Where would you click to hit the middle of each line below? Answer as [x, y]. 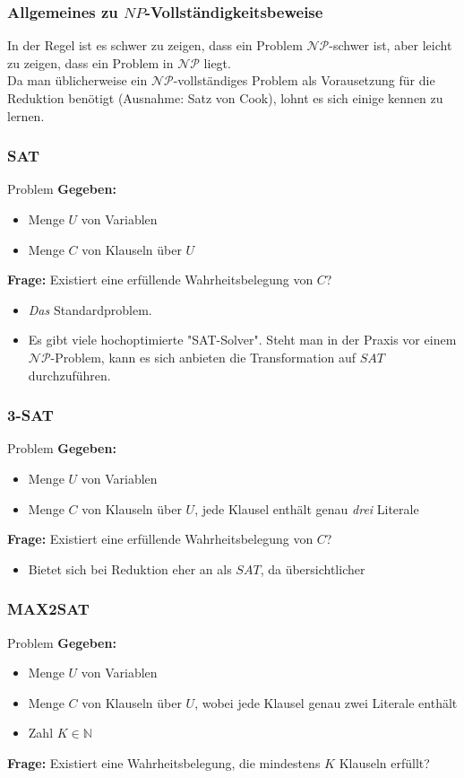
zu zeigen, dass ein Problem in [90, 62]
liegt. [217, 62]
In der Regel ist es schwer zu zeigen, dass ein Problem [155, 45]
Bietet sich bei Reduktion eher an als [130, 568]
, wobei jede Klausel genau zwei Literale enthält [326, 702]
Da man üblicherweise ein [77, 80]
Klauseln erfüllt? [384, 762]
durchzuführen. [69, 375]
